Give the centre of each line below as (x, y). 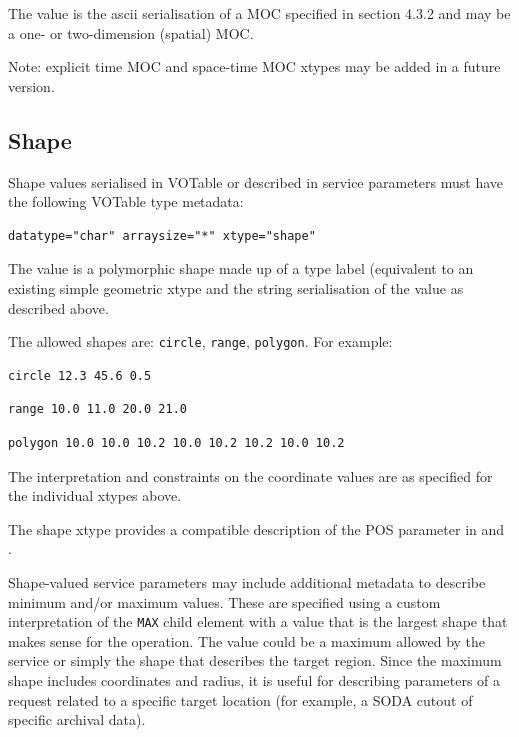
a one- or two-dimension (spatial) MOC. (131, 32)
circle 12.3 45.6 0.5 (80, 375)
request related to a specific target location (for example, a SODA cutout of (240, 699)
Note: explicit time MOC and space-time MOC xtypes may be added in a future (254, 66)
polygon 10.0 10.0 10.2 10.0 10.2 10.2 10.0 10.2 (176, 442)
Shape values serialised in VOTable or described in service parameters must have (256, 181)
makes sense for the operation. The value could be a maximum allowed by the (247, 640)
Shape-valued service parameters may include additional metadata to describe (247, 581)
